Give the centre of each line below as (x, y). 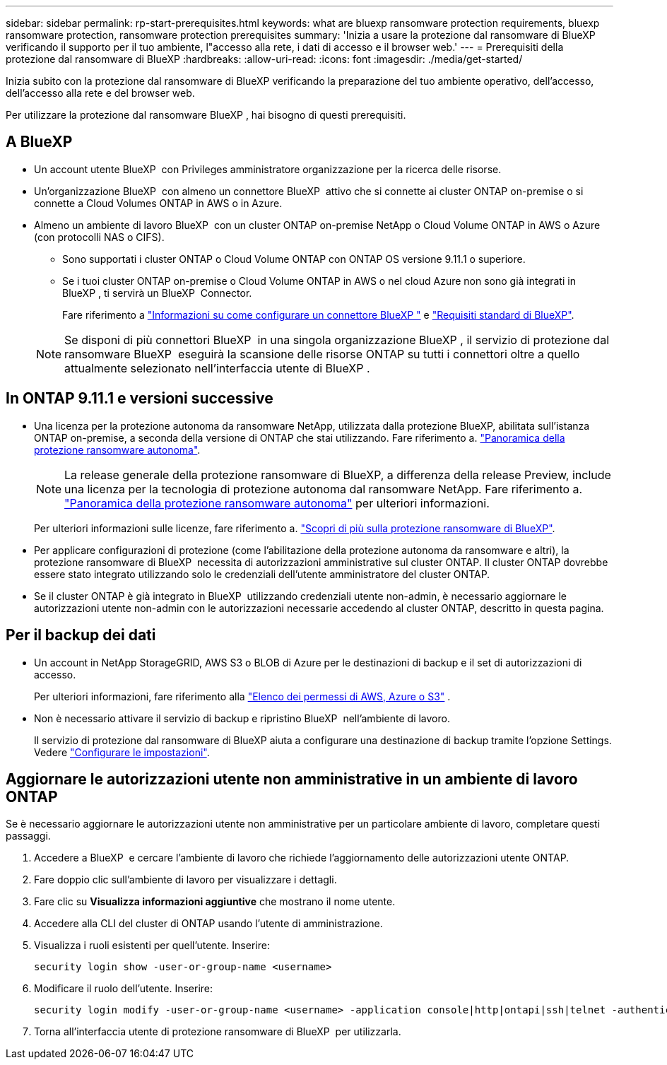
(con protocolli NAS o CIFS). (99, 237)
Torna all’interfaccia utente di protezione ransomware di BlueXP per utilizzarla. (218, 1032)
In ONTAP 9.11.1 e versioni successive (140, 399)
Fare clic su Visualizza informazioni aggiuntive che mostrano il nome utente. (215, 902)
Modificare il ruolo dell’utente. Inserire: (124, 989)
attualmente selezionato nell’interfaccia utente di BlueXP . (217, 368)
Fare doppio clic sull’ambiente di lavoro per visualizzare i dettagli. (185, 880)
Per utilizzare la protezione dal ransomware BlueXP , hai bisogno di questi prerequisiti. (206, 115)
